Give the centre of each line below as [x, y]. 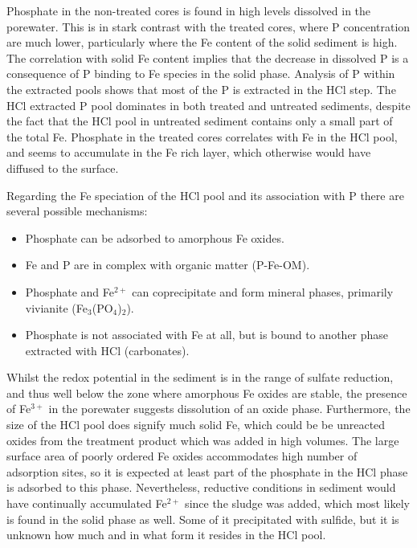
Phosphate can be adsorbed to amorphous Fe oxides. [155, 237]
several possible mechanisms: [77, 211]
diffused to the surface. [63, 168]
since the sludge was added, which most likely [298, 503]
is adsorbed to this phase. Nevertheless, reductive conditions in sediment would [201, 487]
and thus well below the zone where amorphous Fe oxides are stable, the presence [207, 393]
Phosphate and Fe [69, 291]
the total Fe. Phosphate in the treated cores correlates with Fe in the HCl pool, [202, 136]
